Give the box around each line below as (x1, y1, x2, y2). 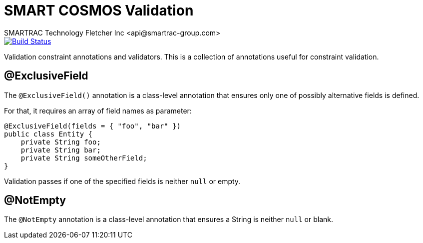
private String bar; (20, 145, 101, 154)
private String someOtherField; (20, 153, 147, 162)
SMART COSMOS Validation (4, 2, 194, 19)
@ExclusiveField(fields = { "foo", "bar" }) (4, 121, 181, 130)
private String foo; (20, 137, 101, 146)
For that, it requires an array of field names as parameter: (4, 106, 192, 115)
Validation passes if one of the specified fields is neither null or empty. (4, 176, 241, 185)
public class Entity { (4, 129, 93, 138)
